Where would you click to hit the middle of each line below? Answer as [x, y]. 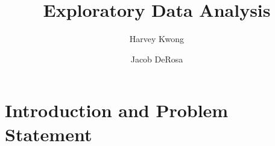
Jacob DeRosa [157, 59]
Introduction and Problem [117, 110]
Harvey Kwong [157, 39]
